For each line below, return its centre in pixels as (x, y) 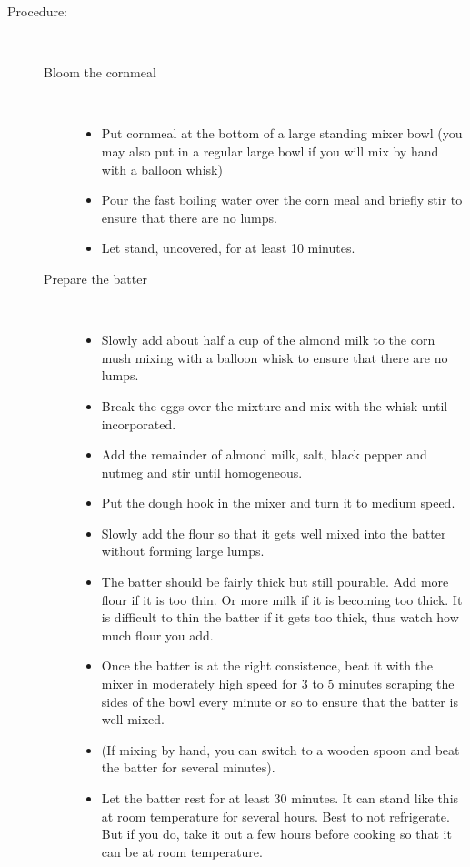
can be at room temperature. (182, 851)
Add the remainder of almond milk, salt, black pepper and (264, 454)
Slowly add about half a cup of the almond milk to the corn (268, 340)
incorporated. (139, 423)
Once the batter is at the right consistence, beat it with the (267, 665)
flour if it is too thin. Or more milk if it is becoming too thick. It (282, 599)
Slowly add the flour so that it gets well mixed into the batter (274, 533)
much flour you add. (157, 635)
